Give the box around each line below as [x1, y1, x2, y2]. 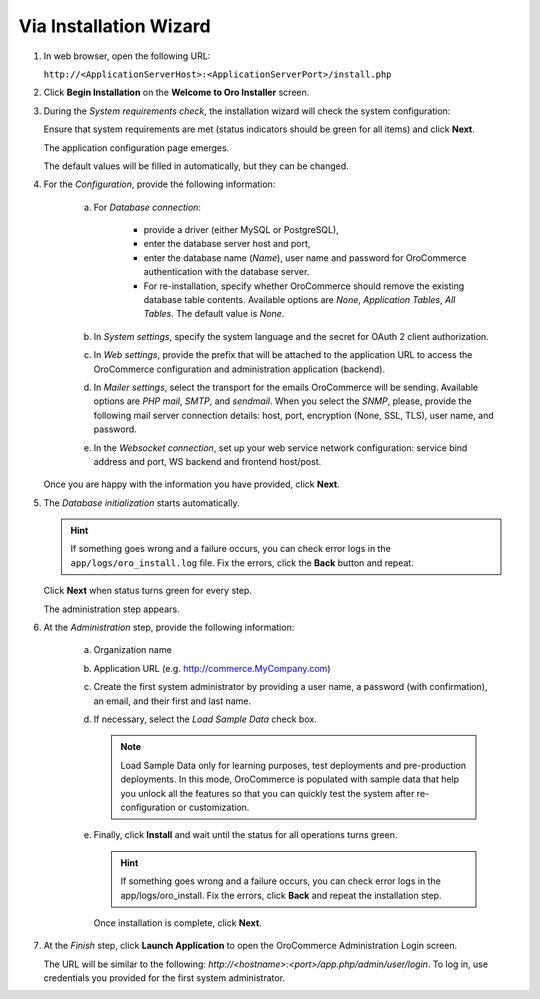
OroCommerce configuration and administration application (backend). [93, 363, 386, 375]
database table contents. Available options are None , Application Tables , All [143, 294, 456, 306]
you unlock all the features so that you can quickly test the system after [120, 787, 415, 799]
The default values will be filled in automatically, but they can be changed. [43, 160, 349, 172]
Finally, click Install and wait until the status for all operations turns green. [93, 829, 398, 841]
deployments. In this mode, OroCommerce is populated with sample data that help [120, 773, 460, 785]
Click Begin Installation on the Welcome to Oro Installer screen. [43, 86, 310, 99]
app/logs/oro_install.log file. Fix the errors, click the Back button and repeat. [70, 556, 414, 569]
